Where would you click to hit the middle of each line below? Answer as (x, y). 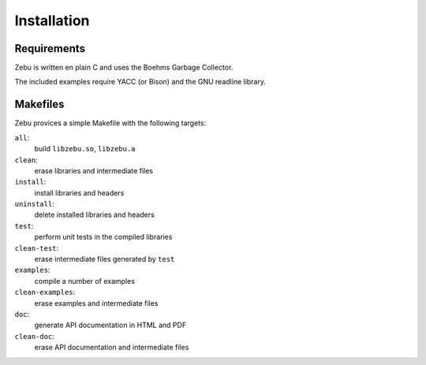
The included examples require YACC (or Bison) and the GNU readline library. (140, 82)
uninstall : (34, 204)
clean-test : (37, 248)
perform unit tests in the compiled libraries (103, 237)
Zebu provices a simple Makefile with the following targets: (110, 123)
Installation (52, 20)
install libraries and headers (79, 192)
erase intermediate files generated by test (105, 259)
